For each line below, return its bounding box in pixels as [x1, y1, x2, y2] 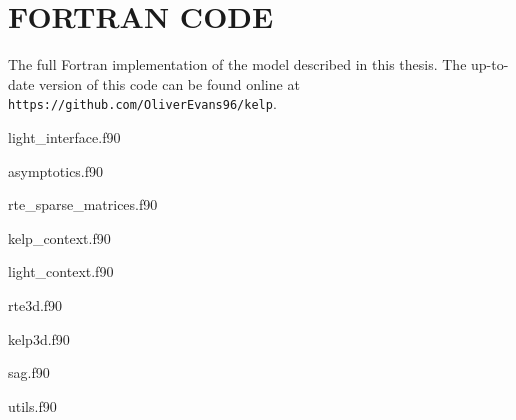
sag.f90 [8, 362, 50, 383]
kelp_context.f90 [8, 227, 111, 248]
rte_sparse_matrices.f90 [8, 194, 158, 215]
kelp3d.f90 [8, 328, 70, 349]
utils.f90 [8, 395, 57, 416]
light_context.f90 [8, 261, 114, 282]
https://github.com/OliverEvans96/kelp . [8, 93, 277, 114]
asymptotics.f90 [8, 160, 104, 181]
